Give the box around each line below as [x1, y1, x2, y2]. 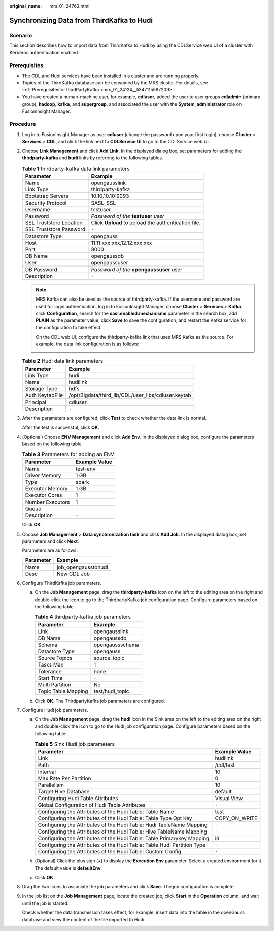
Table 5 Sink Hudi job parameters [35, 740, 115, 747]
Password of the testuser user [91, 212, 164, 219]
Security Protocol [25, 199, 67, 206]
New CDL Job [56, 570, 90, 577]
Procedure [9, 121, 36, 128]
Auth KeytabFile [25, 392, 63, 399]
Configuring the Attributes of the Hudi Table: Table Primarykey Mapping [38, 835, 210, 842]
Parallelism [38, 781, 64, 788]
